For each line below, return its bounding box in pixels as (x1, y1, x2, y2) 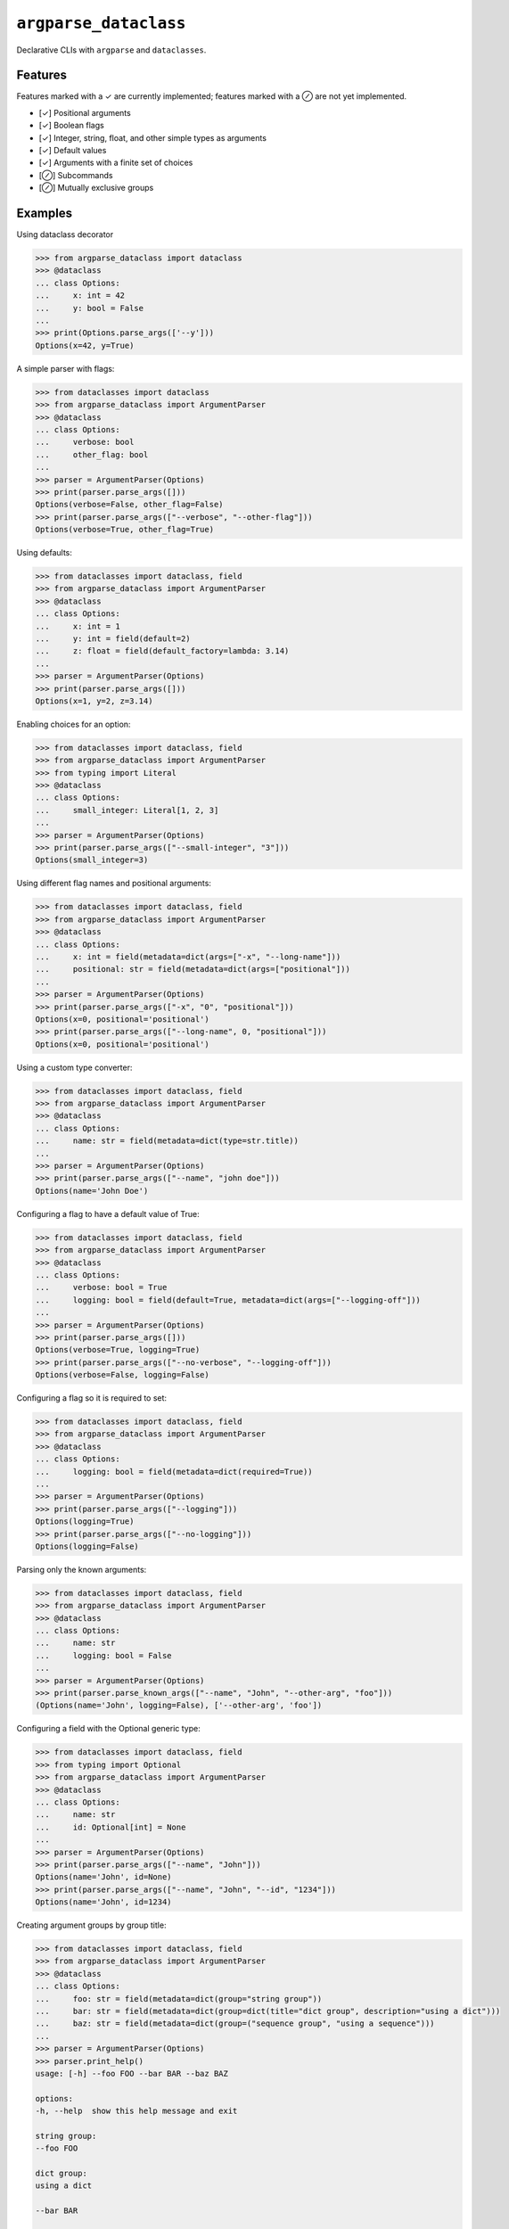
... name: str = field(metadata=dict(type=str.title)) (35, 1136, 299, 1146)
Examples (16, 206, 73, 220)
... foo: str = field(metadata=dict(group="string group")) (35, 1994, 323, 2003)
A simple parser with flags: (16, 363, 115, 374)
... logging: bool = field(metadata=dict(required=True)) (35, 1467, 313, 1476)
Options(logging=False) (35, 1541, 140, 1551)
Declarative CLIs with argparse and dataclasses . (16, 45, 207, 55)
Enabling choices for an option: (16, 719, 131, 729)
